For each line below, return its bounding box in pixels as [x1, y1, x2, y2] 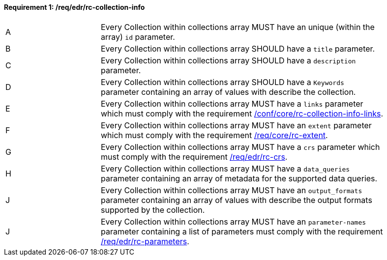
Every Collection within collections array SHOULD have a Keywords [101, 77, 344, 87]
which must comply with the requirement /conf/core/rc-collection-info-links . [101, 108, 383, 118]
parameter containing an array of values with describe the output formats [101, 195, 372, 205]
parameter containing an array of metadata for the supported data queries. [101, 173, 378, 183]
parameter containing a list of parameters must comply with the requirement [101, 226, 383, 236]
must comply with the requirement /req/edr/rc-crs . [101, 151, 288, 162]
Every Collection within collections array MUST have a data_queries [101, 163, 350, 173]
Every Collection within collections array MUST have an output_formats [101, 185, 362, 195]
